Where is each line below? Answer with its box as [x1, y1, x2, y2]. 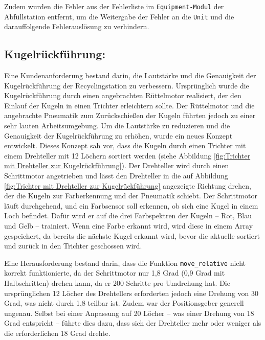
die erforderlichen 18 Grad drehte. [4, 328, 111, 338]
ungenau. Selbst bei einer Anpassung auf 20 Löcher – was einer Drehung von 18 [4, 307, 254, 318]
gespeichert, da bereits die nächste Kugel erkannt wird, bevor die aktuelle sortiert [4, 230, 260, 241]
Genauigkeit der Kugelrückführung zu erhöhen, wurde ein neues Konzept [4, 130, 233, 141]
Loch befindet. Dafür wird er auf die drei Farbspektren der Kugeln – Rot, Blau [4, 210, 252, 221]
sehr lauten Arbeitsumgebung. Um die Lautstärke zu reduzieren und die [4, 120, 230, 131]
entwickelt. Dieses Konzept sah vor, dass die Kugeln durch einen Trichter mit [4, 140, 246, 151]
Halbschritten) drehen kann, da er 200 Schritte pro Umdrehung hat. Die [4, 278, 230, 288]
